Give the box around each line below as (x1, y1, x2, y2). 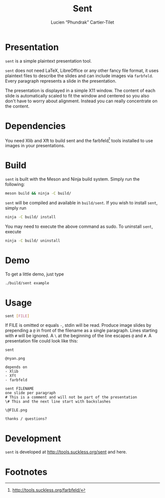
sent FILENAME (5, 386, 34, 391)
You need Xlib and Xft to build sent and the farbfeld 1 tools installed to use (5, 136, 153, 143)
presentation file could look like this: (5, 338, 79, 344)
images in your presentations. (5, 143, 65, 149)
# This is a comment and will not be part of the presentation (5, 395, 137, 400)
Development (5, 433, 61, 444)
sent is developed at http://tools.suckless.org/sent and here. (5, 449, 127, 455)
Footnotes (5, 466, 48, 477)
